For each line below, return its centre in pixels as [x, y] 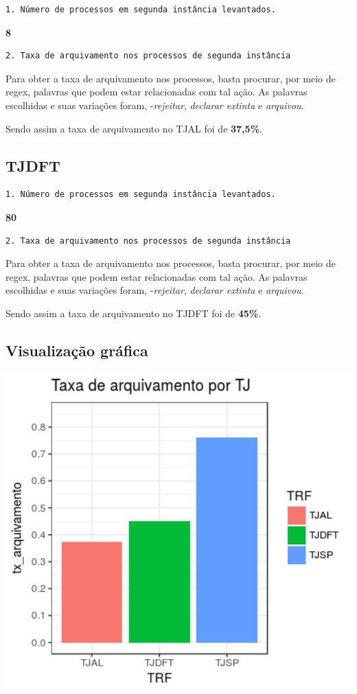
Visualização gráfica [77, 350]
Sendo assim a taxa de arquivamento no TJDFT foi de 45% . [134, 313]
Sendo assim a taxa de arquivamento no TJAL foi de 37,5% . [134, 128]
